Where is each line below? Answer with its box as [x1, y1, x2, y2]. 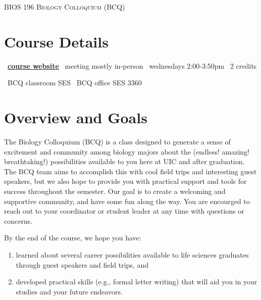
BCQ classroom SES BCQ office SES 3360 [7, 77, 142, 88]
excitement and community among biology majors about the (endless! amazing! [4, 146, 249, 157]
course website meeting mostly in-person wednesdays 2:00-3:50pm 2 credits [8, 60, 257, 71]
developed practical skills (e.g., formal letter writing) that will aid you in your [16, 276, 257, 287]
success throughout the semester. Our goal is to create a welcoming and [4, 186, 226, 196]
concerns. [4, 215, 33, 226]
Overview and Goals [4, 107, 147, 128]
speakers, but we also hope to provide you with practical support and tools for [4, 176, 247, 186]
